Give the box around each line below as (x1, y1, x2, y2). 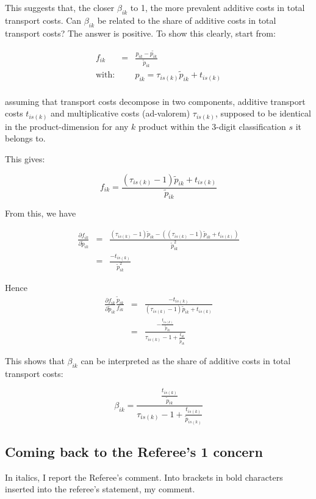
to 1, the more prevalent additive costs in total (130, 1, 305, 13)
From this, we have (5, 207, 76, 220)
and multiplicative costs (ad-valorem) (51, 107, 190, 120)
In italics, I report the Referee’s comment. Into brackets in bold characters (5, 470, 283, 483)
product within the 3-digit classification (138, 120, 286, 132)
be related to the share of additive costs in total (97, 13, 276, 26)
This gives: (5, 152, 45, 165)
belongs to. (5, 132, 46, 145)
